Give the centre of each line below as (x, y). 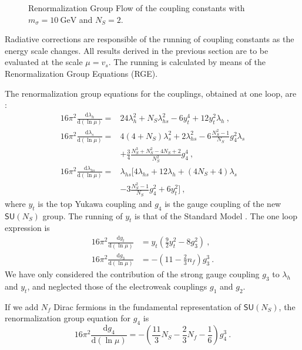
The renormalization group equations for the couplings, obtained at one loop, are (151, 93)
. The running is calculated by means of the (187, 62)
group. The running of (83, 215)
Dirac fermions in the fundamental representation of (147, 306)
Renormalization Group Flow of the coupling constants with (137, 8)
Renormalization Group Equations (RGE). (81, 73)
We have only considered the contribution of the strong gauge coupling (132, 274)
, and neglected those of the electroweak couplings (117, 286)
